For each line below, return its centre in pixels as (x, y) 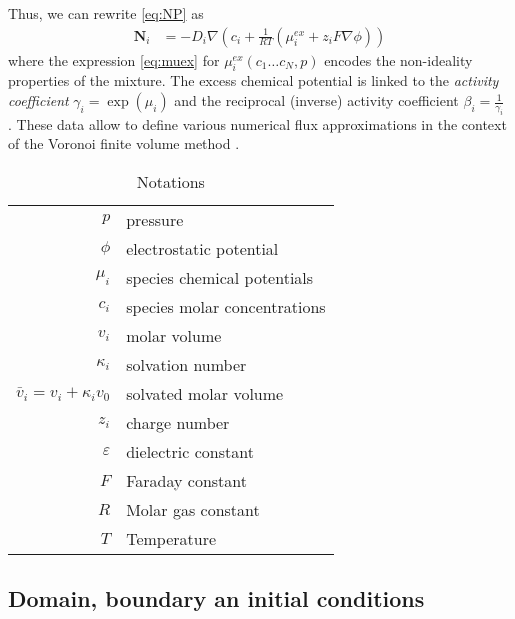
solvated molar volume (205, 393)
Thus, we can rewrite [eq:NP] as (106, 13)
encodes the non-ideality (398, 59)
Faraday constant (187, 480)
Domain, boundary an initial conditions (216, 598)
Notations (170, 181)
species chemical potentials (220, 277)
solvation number (186, 364)
